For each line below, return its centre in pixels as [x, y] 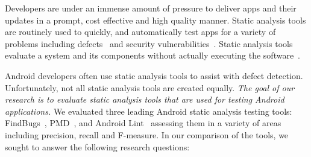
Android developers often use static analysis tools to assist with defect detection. [154, 75]
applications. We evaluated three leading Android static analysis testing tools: [149, 111]
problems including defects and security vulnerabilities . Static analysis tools [149, 43]
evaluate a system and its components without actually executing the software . [153, 55]
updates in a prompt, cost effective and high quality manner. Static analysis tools [155, 20]
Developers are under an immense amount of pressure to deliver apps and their [151, 8]
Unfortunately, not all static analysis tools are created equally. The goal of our [150, 87]
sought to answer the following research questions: [97, 146]
